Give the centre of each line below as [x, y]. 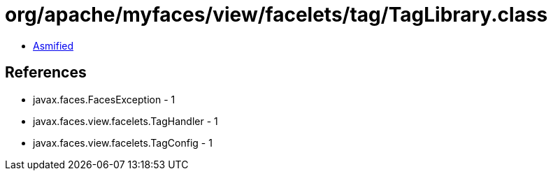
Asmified [53, 45]
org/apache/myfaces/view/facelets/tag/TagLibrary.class [276, 15]
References [46, 73]
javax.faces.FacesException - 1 [104, 99]
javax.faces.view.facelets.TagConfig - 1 [123, 142]
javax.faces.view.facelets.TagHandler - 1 [125, 121]
